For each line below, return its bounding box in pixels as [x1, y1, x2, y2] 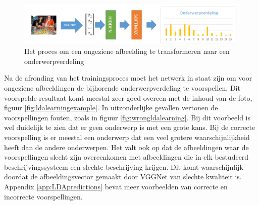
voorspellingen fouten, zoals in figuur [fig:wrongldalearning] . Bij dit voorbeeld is [4, 112, 251, 122]
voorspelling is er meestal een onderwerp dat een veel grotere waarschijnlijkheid [4, 132, 250, 143]
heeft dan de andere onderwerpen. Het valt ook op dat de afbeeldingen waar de [4, 142, 249, 152]
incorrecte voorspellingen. [4, 191, 83, 201]
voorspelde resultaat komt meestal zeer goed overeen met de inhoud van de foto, [4, 92, 252, 103]
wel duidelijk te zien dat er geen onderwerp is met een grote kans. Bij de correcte [4, 122, 255, 132]
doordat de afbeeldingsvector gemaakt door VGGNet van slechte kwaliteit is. [4, 171, 242, 182]
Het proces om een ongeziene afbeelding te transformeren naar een [24, 46, 230, 56]
